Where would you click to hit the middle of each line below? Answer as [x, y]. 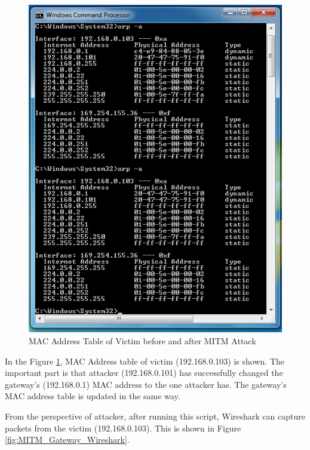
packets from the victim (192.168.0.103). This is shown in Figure [123, 428]
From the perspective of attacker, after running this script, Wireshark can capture [155, 416]
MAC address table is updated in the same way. [93, 396]
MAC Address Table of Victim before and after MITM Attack [142, 340]
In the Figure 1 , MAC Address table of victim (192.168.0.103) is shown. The [145, 361]
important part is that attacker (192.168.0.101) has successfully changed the [144, 373]
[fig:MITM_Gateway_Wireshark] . [67, 440]
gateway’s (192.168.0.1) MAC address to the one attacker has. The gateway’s [146, 384]
